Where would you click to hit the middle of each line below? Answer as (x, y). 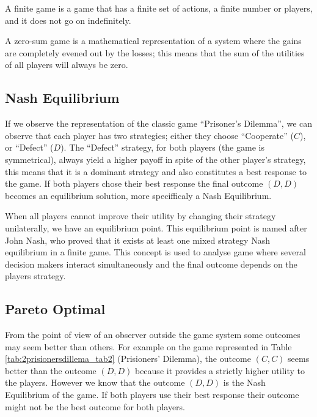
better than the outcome (51, 370)
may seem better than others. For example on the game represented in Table (148, 346)
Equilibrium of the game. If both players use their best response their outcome (152, 395)
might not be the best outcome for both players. (95, 406)
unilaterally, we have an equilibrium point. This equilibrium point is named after (156, 227)
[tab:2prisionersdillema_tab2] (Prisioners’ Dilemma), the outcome (128, 359)
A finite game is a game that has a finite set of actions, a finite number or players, (159, 8)
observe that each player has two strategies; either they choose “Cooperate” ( (150, 135)
